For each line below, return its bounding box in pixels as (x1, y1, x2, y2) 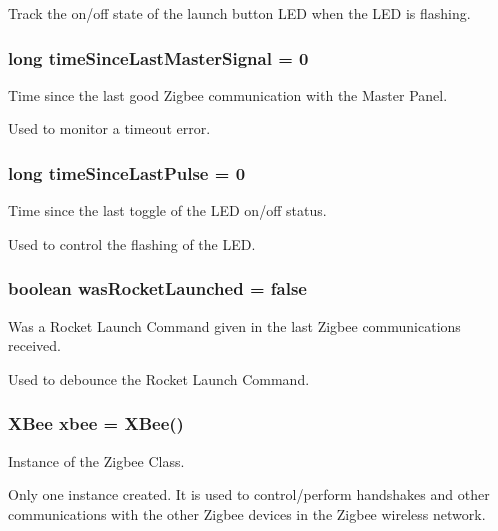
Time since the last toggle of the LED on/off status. (8, 200, 327, 221)
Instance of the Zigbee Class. (8, 450, 185, 471)
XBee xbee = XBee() (8, 411, 184, 436)
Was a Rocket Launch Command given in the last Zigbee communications (8, 315, 461, 336)
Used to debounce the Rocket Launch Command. (8, 368, 310, 389)
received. (8, 335, 61, 356)
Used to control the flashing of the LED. (8, 233, 256, 254)
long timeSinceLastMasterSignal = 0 (8, 45, 309, 70)
